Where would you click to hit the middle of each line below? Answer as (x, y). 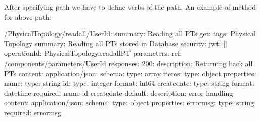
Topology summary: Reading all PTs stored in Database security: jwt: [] (116, 43)
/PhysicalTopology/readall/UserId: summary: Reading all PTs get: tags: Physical (130, 34)
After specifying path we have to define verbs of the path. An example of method (130, 7)
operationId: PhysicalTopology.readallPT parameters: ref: (93, 53)
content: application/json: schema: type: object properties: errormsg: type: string (129, 103)
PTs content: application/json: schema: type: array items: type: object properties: (130, 73)
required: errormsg (33, 112)
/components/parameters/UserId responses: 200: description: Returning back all (128, 63)
